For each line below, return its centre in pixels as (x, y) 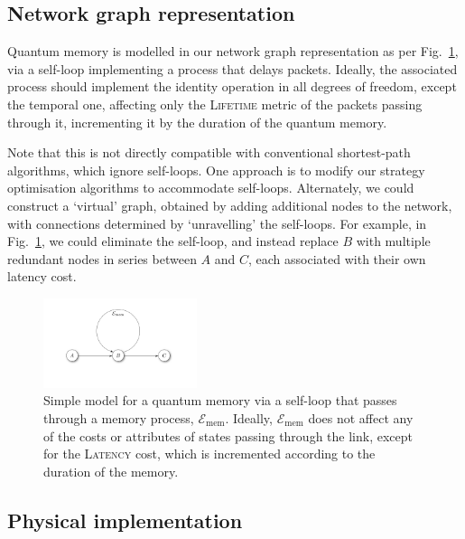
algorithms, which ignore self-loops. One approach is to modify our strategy (216, 170)
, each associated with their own (337, 258)
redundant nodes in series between (102, 258)
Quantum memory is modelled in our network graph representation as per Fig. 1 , (233, 51)
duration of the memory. (111, 471)
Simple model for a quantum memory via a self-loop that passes (220, 400)
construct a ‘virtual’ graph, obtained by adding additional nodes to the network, (230, 205)
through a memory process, (119, 417)
